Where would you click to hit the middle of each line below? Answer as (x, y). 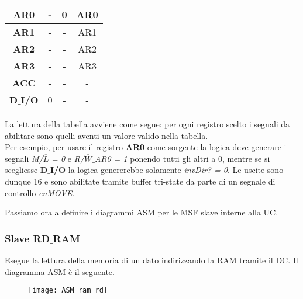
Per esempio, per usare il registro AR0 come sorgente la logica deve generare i (146, 147)
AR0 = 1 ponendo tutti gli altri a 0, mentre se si (182, 158)
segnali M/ (24, 158)
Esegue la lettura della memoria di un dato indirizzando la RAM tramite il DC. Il (151, 260)
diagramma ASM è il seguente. (60, 271)
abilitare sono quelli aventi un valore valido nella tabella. (106, 135)
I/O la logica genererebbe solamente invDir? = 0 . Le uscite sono (167, 170)
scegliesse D (26, 170)
